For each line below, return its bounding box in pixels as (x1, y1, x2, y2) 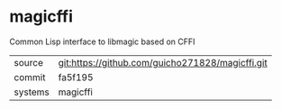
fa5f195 (58, 70, 94, 83)
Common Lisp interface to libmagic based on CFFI (9, 36, 195, 47)
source (14, 56, 43, 69)
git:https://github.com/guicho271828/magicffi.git (58, 56, 267, 69)
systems (14, 86, 50, 98)
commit (14, 70, 46, 83)
